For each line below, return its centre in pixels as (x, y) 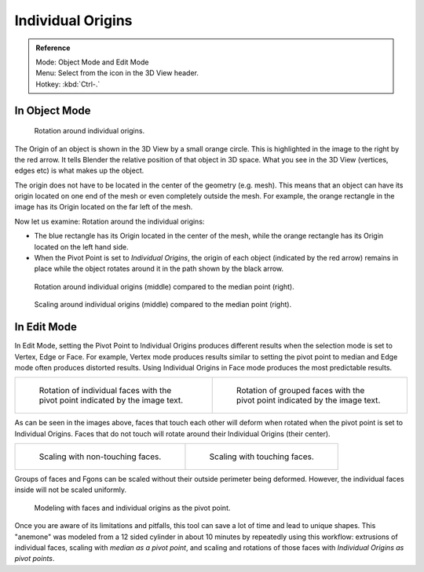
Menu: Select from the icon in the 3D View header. (117, 73)
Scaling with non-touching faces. (100, 457)
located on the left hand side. (81, 246)
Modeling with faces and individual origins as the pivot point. (132, 508)
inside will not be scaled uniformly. (71, 490)
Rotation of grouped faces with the (300, 391)
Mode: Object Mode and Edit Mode (92, 62)
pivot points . (35, 559)
